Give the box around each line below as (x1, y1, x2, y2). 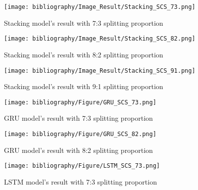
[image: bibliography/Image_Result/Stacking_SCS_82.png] (4, 35, 196, 43)
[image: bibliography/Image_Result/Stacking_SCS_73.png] (4, 3, 196, 10)
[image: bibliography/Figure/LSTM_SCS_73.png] (4, 162, 160, 170)
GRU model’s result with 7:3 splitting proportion (4, 113, 153, 123)
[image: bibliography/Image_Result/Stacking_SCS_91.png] (4, 67, 196, 74)
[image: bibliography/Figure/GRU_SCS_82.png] (4, 131, 156, 138)
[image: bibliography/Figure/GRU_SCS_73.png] (4, 98, 156, 106)
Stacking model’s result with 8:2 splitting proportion (4, 49, 163, 59)
